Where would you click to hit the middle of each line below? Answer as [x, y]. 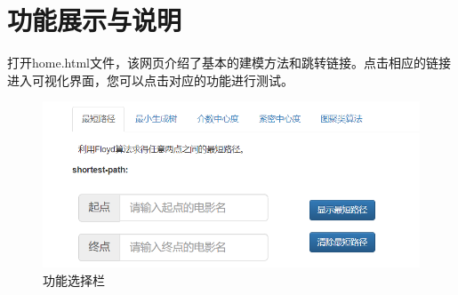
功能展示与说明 [95, 20]
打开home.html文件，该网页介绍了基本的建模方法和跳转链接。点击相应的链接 [229, 63]
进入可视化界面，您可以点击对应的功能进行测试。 [150, 80]
